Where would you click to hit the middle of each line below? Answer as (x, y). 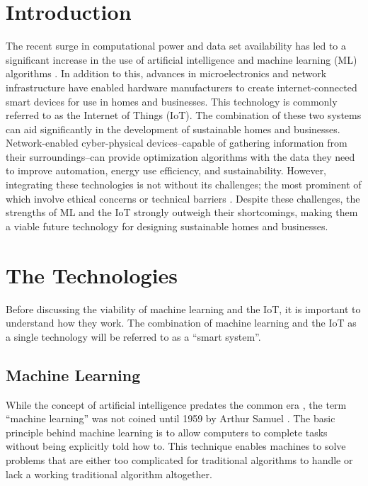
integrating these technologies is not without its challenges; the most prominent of (184, 185)
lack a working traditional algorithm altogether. (109, 474)
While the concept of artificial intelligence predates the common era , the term (176, 404)
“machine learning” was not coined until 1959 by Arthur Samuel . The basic (171, 418)
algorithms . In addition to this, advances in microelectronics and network (166, 73)
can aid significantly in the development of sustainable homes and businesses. (173, 129)
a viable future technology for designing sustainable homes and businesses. (167, 226)
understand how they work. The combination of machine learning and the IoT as (181, 323)
